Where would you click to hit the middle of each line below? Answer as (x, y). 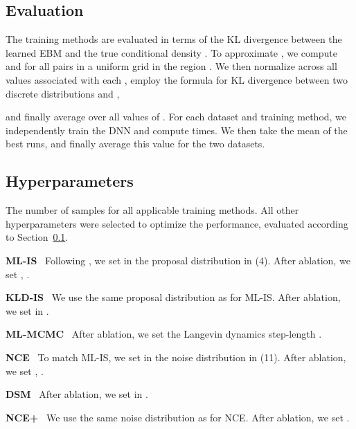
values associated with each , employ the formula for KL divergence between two (177, 79)
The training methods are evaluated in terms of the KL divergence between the (174, 39)
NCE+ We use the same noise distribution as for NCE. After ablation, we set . (178, 417)
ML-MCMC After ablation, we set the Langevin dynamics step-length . (164, 334)
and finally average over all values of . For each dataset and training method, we (176, 117)
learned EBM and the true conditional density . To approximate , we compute (171, 52)
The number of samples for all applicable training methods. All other (152, 210)
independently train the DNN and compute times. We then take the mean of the (177, 130)
